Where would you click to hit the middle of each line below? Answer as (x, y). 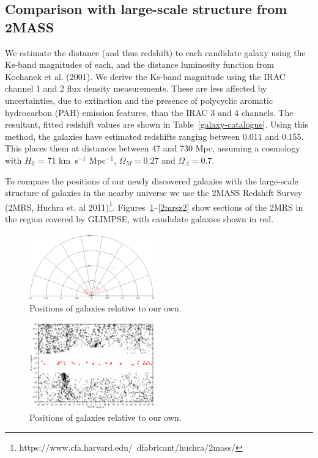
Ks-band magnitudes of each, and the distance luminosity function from (139, 64)
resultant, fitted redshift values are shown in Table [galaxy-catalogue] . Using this (157, 124)
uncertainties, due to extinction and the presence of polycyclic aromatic (139, 100)
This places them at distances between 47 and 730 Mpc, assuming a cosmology (153, 148)
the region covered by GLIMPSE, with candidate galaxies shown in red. (139, 218)
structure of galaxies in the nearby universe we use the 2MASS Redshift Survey (154, 193)
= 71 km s (58, 160)
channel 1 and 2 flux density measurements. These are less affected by (136, 88)
